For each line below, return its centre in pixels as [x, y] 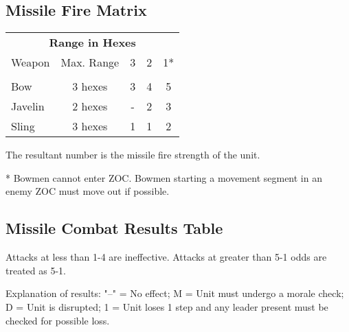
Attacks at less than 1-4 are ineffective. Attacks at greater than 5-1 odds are [166, 257]
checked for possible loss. [58, 320]
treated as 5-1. [36, 270]
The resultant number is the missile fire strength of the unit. [133, 155]
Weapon [31, 62]
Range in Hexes [92, 43]
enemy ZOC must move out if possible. [88, 191]
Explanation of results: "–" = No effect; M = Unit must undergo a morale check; [175, 293]
